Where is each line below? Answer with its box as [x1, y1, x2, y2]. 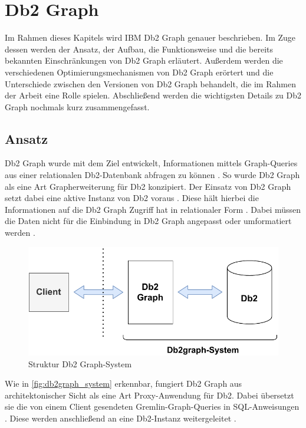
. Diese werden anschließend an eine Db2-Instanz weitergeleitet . [5, 411, 236, 424]
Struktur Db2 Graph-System [28, 357, 132, 370]
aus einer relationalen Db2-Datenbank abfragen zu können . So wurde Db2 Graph [5, 169, 300, 181]
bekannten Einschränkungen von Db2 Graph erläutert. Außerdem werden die [5, 54, 283, 67]
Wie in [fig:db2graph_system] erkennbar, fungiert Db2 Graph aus [5, 377, 242, 390]
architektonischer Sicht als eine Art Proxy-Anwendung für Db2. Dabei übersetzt [5, 389, 294, 401]
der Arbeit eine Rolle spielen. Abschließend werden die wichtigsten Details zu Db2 [5, 89, 302, 101]
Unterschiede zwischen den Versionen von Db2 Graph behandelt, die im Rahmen [5, 77, 296, 90]
